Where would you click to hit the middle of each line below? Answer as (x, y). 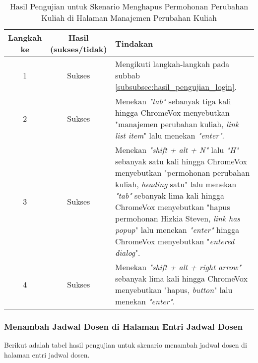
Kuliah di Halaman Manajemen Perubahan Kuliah (129, 18)
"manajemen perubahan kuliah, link (177, 124)
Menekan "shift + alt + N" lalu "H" (177, 150)
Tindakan (134, 43)
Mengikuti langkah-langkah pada (172, 64)
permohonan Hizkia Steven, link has (178, 218)
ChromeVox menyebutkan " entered (175, 241)
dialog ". (128, 253)
